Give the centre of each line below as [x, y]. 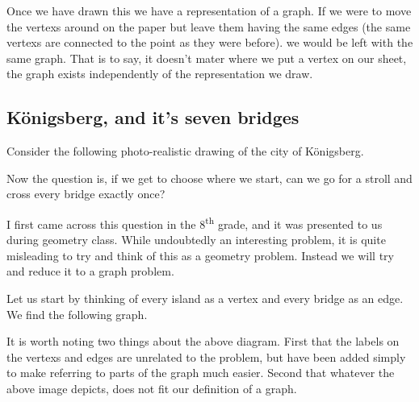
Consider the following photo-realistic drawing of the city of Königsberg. [185, 151]
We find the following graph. [77, 314]
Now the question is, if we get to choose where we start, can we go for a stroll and [209, 178]
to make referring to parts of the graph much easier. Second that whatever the [201, 373]
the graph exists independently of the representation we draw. [160, 74]
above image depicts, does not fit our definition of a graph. [152, 388]
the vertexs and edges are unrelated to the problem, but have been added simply [206, 356]
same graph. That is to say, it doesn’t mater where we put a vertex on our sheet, [207, 58]
